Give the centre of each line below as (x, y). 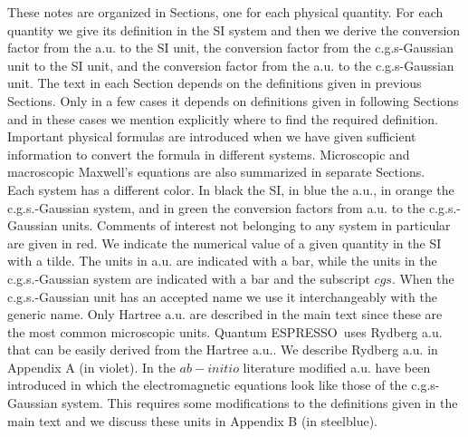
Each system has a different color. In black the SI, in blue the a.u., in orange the (231, 189)
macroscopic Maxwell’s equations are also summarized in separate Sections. (216, 172)
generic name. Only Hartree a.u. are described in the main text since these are (225, 314)
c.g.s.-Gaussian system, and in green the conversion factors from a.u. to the (216, 207)
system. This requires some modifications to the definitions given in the (260, 403)
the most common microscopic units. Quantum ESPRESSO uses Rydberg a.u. (225, 331)
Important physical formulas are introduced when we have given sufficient (212, 136)
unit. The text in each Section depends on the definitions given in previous (215, 83)
